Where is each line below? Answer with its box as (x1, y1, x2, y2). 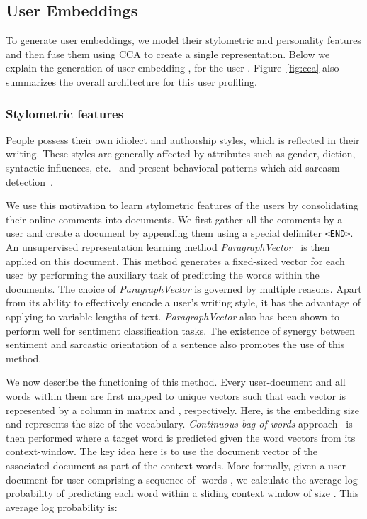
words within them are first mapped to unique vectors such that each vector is (6, 388, 346, 403)
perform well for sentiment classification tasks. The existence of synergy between (6, 323, 355, 337)
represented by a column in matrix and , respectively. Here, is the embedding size (6, 402, 360, 417)
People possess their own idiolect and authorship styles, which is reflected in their (6, 132, 360, 147)
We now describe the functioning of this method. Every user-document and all (6, 374, 346, 389)
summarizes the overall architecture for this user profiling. (6, 74, 257, 89)
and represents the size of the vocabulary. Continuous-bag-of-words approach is (6, 416, 353, 431)
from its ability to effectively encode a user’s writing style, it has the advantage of (6, 295, 361, 310)
